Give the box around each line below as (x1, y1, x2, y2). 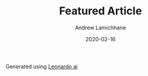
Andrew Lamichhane (75, 24, 126, 31)
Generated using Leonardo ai (5, 63, 78, 70)
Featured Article (59, 4, 142, 18)
